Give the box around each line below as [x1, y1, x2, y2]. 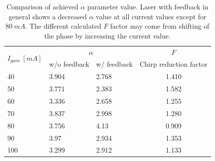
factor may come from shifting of [110, 21, 210, 31]
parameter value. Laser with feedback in [87, 1, 209, 11]
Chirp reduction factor [140, 59, 208, 69]
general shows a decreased [8, 11, 87, 21]
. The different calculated [25, 21, 102, 31]
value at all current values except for [96, 11, 207, 21]
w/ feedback [96, 59, 133, 69]
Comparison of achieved [6, 1, 78, 11]
